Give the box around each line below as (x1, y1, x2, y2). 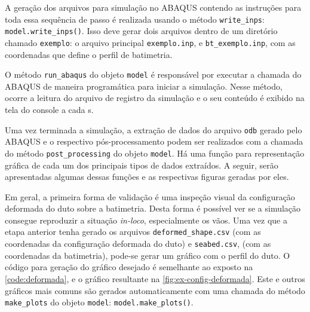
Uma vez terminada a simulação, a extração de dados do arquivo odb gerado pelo (5, 123, 302, 136)
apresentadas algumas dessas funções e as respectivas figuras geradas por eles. (5, 170, 289, 183)
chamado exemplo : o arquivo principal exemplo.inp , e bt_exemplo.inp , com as (5, 36, 296, 48)
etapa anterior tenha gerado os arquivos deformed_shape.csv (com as (5, 225, 261, 238)
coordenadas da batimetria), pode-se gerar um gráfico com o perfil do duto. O (5, 249, 290, 261)
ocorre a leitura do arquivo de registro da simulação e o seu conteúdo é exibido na (5, 91, 305, 104)
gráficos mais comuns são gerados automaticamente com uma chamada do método (5, 284, 305, 296)
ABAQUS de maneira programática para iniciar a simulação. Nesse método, (5, 79, 283, 92)
